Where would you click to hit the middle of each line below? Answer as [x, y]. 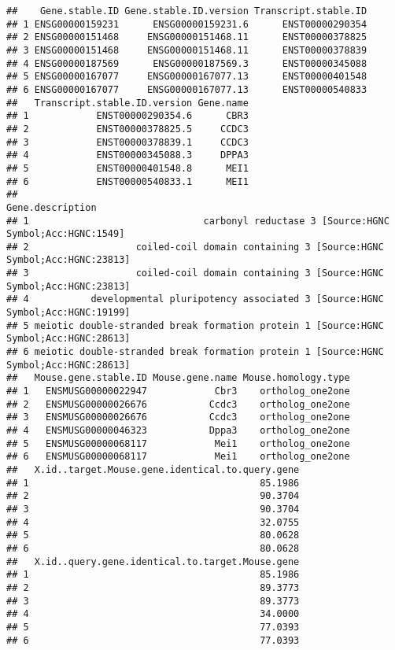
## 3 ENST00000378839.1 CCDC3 [127, 142]
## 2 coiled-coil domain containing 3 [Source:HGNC [195, 247]
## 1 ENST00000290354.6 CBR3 [127, 116]
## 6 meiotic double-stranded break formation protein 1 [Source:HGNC [195, 352]
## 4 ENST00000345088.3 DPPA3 [127, 155]
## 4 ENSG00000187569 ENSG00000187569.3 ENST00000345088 [187, 63]
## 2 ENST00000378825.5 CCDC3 [127, 129]
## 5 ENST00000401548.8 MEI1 [127, 168]
